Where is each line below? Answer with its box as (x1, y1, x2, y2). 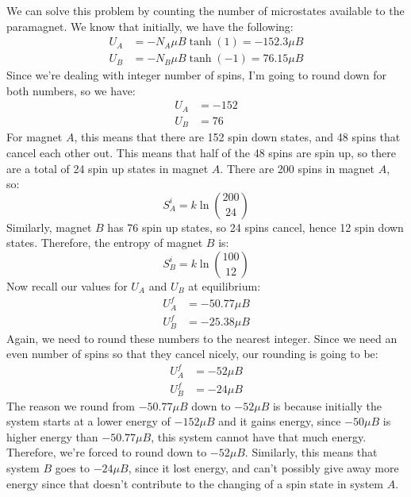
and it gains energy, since (218, 413, 341, 430)
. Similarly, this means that (244, 444, 378, 460)
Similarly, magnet (6, 218, 92, 235)
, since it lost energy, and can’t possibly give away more (128, 460, 399, 476)
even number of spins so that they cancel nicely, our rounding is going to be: (6, 345, 378, 362)
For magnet (6, 129, 63, 145)
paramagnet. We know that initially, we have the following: (6, 17, 294, 34)
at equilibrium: (188, 277, 261, 294)
